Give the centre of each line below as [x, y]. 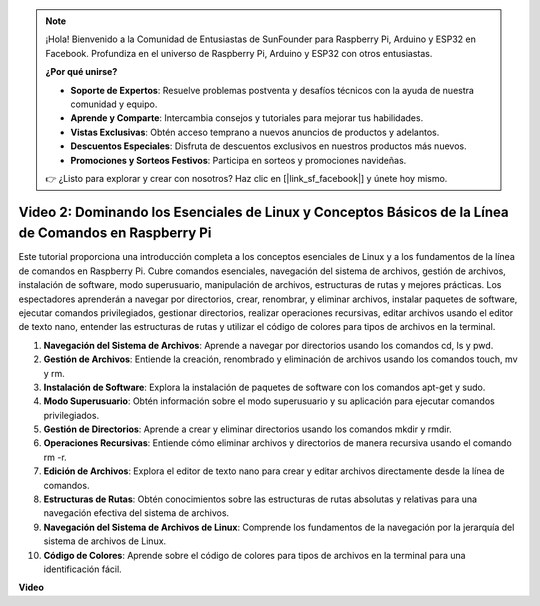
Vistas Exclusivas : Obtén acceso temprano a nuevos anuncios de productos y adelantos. [255, 132]
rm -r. [55, 457]
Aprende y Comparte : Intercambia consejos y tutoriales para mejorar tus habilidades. [247, 118]
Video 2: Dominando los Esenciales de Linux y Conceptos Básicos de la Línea [263, 211]
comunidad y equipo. [114, 104]
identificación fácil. [82, 569]
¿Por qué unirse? [81, 72]
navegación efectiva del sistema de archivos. [136, 513]
